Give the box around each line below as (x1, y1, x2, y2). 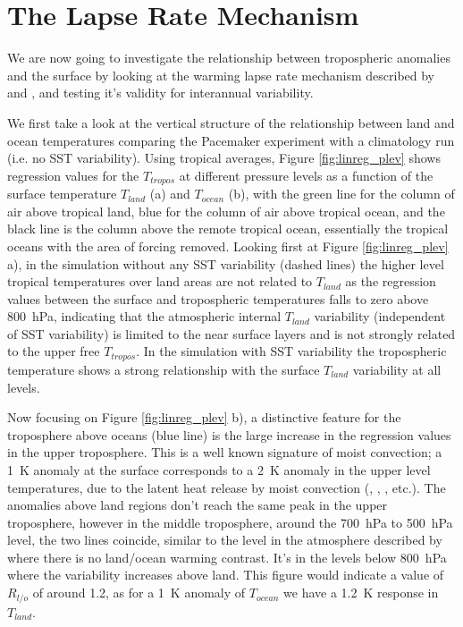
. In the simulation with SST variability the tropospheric (136, 342, 447, 360)
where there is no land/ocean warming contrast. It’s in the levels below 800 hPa (7, 547, 447, 566)
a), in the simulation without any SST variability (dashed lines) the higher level (7, 254, 444, 273)
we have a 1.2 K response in (283, 583, 439, 602)
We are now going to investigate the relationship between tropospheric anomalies (7, 48, 450, 67)
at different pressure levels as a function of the (179, 165, 434, 184)
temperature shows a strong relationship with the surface (7, 360, 320, 378)
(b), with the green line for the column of (228, 184, 455, 203)
